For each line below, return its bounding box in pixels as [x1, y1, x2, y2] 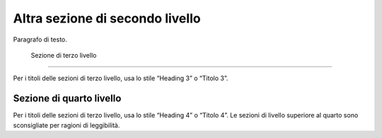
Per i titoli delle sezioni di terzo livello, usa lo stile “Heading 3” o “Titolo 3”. [13, 74, 228, 82]
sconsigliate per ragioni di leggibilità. [13, 120, 120, 130]
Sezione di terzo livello [30, 51, 97, 59]
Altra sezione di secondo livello [13, 11, 201, 26]
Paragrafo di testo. [13, 35, 67, 44]
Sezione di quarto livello [13, 92, 122, 105]
